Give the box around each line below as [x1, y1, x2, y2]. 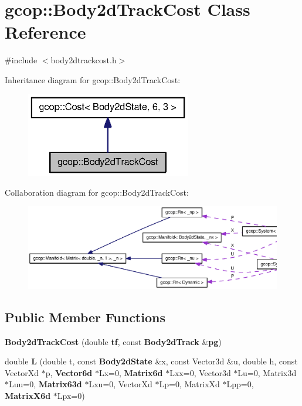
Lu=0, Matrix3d [237, 366, 297, 378]
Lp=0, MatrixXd [159, 378, 220, 390]
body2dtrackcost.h [50, 54, 117, 66]
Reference [5, 20, 86, 44]
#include [5, 54, 38, 66]
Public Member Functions [5, 308, 165, 326]
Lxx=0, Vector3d [169, 366, 231, 378]
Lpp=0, [226, 378, 254, 390]
